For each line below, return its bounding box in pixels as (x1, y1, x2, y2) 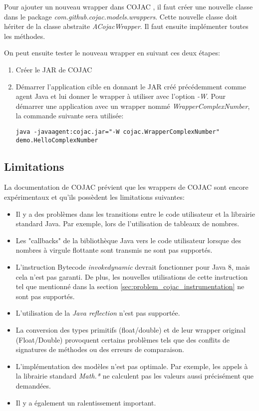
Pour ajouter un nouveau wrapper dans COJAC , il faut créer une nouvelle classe (4, 1, 253, 11)
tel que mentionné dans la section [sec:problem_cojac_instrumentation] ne (15, 281, 245, 292)
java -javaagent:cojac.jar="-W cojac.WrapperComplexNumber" (15, 128, 220, 135)
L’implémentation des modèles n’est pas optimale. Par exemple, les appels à (15, 361, 248, 371)
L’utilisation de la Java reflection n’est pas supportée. (15, 308, 180, 318)
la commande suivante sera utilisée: (15, 110, 124, 121)
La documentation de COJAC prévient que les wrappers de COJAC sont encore (4, 182, 249, 192)
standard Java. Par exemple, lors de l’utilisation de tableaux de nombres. (15, 218, 240, 229)
